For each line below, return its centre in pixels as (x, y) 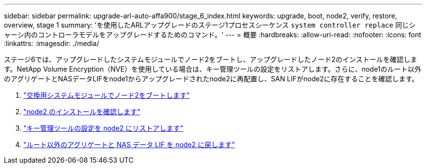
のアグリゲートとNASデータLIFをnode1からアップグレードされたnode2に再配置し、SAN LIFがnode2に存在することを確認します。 (211, 79)
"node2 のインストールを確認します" (82, 112)
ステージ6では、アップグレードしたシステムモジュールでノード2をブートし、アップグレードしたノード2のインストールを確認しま (211, 59)
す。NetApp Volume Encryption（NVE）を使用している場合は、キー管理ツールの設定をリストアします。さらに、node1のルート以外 (213, 69)
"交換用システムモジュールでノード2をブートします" (107, 95)
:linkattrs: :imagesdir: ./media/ (52, 43)
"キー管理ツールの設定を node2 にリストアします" (103, 128)
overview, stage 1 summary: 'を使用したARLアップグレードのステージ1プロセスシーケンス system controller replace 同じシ (210, 25)
